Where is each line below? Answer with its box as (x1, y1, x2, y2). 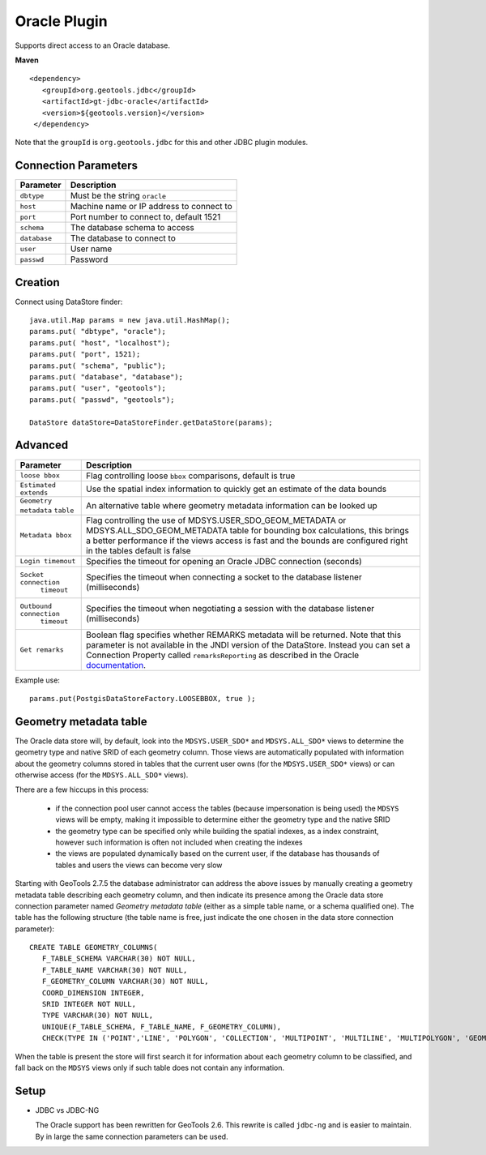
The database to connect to (70, 233, 176, 244)
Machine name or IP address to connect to (70, 201, 232, 212)
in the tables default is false (86, 545, 191, 556)
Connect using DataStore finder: (15, 297, 123, 306)
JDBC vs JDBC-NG (35, 1105, 100, 1114)
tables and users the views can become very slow (55, 860, 223, 870)
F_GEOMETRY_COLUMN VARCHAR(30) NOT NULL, (41, 977, 210, 986)
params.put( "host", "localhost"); (29, 338, 171, 348)
